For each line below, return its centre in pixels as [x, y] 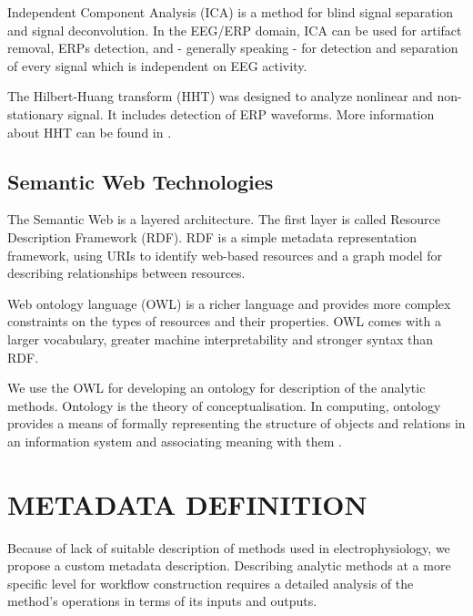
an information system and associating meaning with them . [175, 441]
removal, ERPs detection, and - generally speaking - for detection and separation [233, 48]
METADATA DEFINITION [187, 503]
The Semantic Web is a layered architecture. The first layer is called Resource [224, 219]
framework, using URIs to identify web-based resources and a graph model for [225, 255]
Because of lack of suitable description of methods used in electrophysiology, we [229, 547]
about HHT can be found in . [90, 132]
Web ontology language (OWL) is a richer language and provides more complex [229, 303]
